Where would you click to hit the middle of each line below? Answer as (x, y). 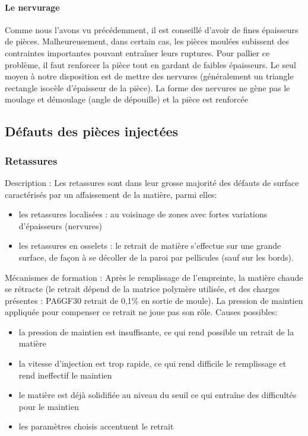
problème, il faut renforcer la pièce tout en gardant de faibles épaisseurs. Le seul (150, 64)
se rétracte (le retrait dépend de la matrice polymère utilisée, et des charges (142, 289)
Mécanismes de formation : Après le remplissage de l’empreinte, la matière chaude (154, 277)
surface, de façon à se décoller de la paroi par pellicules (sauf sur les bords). (156, 257)
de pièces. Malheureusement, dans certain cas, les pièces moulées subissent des (147, 41)
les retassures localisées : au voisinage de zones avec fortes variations (143, 214)
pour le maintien (49, 406)
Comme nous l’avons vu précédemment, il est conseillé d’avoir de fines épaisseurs (152, 29)
